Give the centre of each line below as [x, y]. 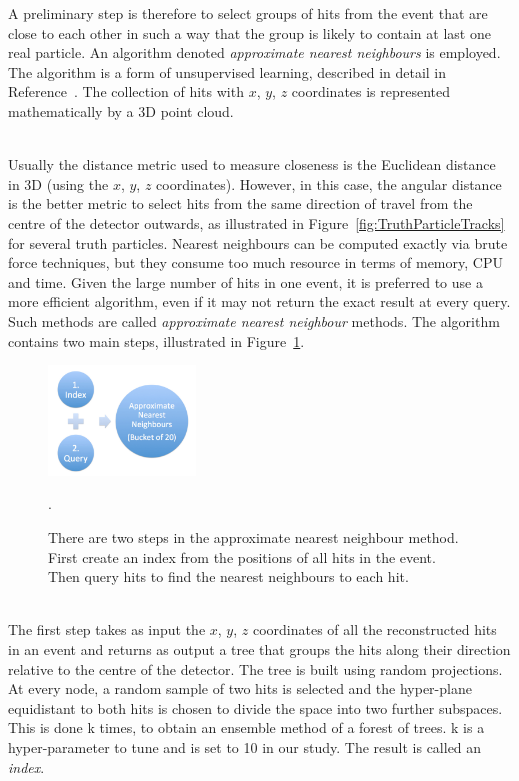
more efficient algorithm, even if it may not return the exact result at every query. [259, 301]
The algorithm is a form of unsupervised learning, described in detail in [227, 71]
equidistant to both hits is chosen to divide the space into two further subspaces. [255, 707]
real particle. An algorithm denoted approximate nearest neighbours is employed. [254, 52]
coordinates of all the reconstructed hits [374, 629]
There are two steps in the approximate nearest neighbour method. [253, 536]
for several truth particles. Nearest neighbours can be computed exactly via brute [258, 242]
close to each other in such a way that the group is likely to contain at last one [249, 32]
